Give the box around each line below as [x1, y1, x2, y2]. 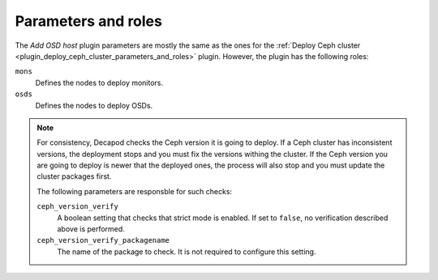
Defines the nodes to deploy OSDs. [35, 100, 153, 110]
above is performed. [57, 224, 125, 234]
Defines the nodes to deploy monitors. [35, 78, 164, 87]
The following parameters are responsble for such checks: [36, 186, 233, 196]
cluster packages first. [36, 172, 112, 181]
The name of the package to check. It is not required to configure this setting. [57, 247, 316, 257]
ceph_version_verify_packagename [36, 235, 170, 245]
